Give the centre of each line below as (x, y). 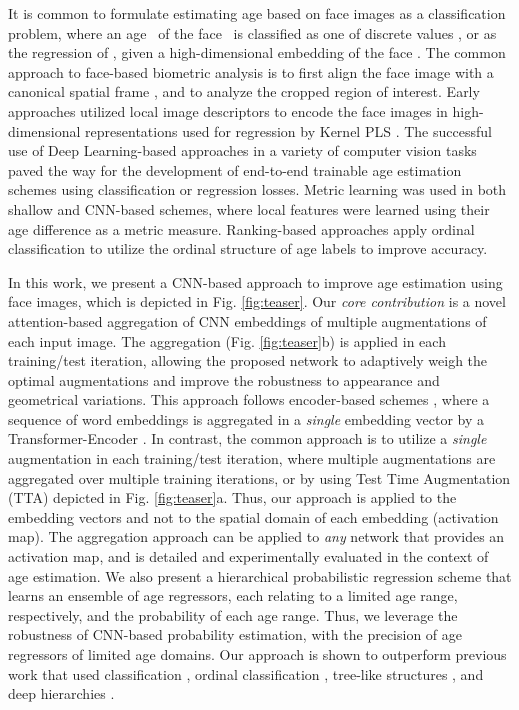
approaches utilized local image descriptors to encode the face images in (228, 110)
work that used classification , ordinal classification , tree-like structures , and (246, 673)
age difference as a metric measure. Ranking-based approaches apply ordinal (241, 228)
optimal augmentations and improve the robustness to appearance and (224, 379)
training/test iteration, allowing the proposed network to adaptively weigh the (248, 360)
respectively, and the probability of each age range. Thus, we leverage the (233, 614)
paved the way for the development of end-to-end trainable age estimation (235, 169)
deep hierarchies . (61, 693)
